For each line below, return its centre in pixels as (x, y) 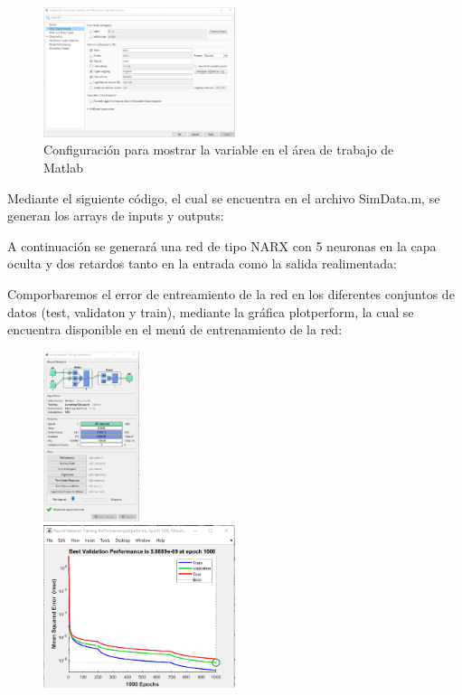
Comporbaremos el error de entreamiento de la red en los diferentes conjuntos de (231, 294)
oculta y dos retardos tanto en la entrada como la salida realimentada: (202, 263)
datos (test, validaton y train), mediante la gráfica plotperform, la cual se (211, 311)
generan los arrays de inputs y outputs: (116, 216)
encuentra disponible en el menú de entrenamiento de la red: (175, 329)
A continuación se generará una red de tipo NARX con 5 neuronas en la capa (222, 245)
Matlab (63, 168)
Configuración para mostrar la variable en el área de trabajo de (219, 150)
